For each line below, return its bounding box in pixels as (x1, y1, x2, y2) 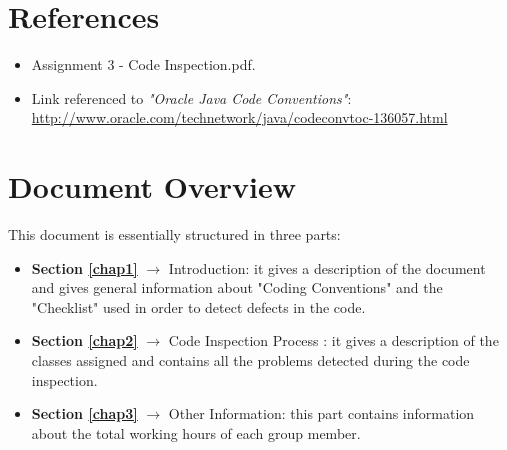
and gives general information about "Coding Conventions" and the (31, 277, 443, 298)
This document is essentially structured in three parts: (8, 224, 341, 245)
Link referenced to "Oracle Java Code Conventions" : (31, 87, 352, 108)
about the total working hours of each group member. (31, 422, 361, 443)
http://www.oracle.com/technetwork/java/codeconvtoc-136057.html (31, 107, 448, 128)
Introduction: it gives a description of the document (168, 257, 486, 278)
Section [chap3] (31, 403, 138, 424)
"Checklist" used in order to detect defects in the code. (31, 296, 366, 317)
